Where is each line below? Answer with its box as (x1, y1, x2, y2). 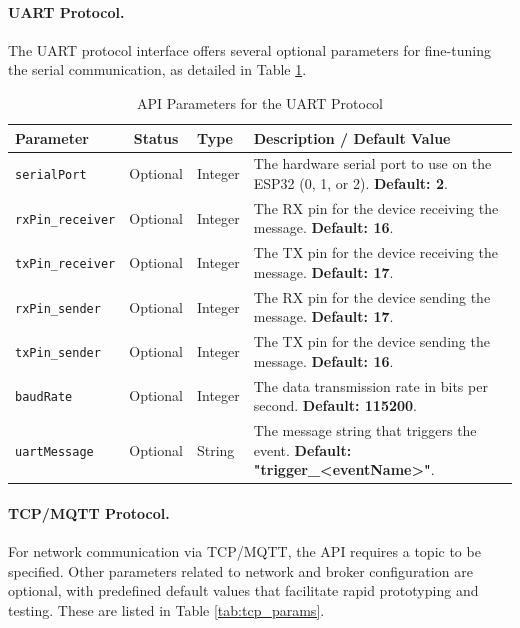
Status (133, 127, 179, 148)
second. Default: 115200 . (253, 395, 417, 416)
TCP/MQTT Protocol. (8, 502, 170, 523)
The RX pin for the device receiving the (253, 197, 499, 218)
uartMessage (15, 444, 94, 459)
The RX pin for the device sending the (253, 286, 491, 307)
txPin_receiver (15, 257, 116, 272)
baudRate (15, 390, 73, 405)
